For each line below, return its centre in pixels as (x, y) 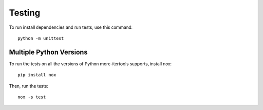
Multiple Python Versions (48, 52)
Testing (25, 13)
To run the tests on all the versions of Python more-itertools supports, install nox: (90, 64)
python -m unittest (41, 38)
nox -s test (32, 97)
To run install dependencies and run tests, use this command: (71, 27)
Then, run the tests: (29, 86)
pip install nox (37, 75)
